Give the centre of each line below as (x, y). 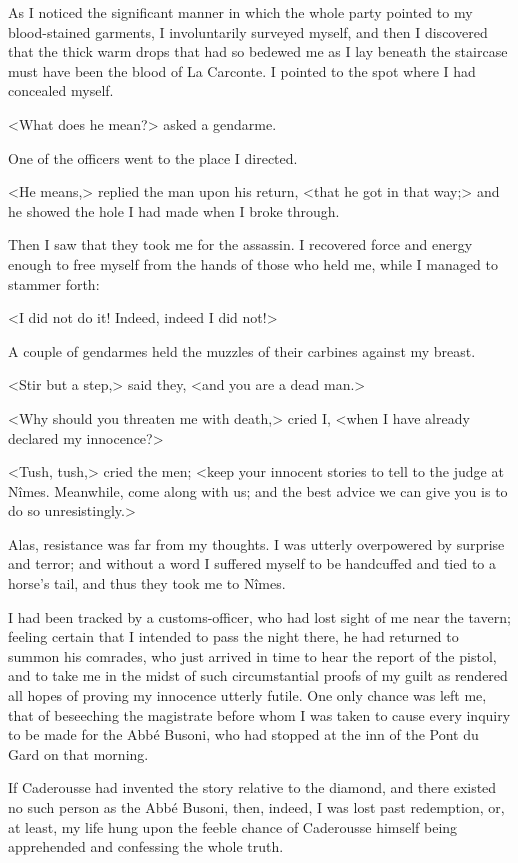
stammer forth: (54, 283)
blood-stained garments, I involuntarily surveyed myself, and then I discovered (248, 31)
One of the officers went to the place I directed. (153, 157)
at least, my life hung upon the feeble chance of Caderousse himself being (233, 826)
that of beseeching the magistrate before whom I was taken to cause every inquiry (259, 714)
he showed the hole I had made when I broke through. (174, 210)
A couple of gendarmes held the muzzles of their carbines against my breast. (242, 350)
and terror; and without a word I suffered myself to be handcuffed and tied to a (252, 563)
